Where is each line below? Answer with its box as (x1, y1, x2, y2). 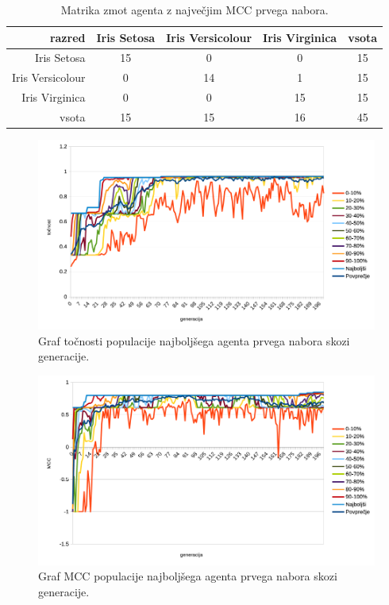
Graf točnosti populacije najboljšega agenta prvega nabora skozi (38, 332, 350, 349)
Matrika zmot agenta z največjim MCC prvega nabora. (60, 2, 329, 17)
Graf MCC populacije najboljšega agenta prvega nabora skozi (38, 568, 337, 584)
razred (49, 29, 86, 45)
